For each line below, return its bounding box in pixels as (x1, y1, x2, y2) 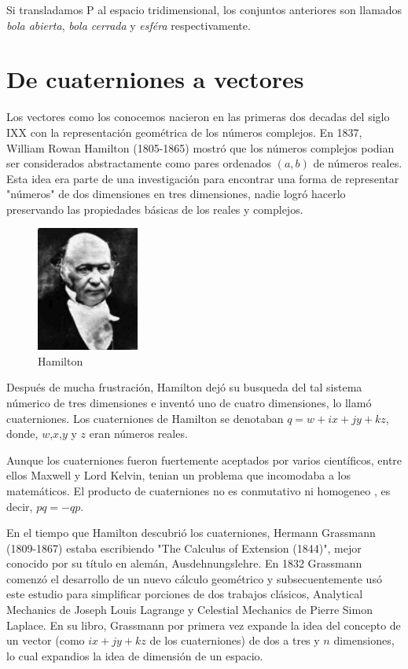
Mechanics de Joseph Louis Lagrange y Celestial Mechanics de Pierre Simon (6, 601, 373, 618)
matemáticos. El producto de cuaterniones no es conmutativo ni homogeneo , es (6, 482, 391, 498)
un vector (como (6, 632, 85, 649)
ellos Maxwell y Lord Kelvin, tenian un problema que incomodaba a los (6, 467, 351, 483)
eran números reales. (89, 425, 188, 442)
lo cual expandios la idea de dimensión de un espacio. (6, 647, 263, 663)
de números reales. (313, 155, 402, 171)
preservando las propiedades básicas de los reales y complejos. (6, 200, 303, 217)
